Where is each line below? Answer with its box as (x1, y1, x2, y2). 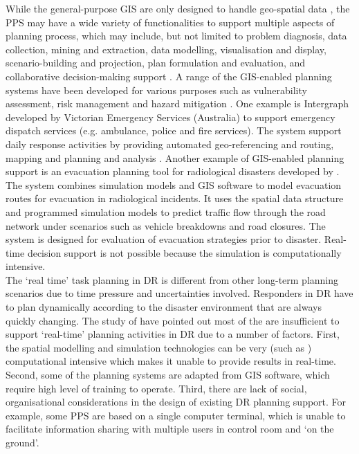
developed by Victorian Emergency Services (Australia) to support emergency (6, 109, 335, 124)
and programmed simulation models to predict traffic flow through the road (6, 204, 326, 219)
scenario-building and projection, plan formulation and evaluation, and (6, 55, 306, 70)
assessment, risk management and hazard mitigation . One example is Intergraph (6, 96, 349, 111)
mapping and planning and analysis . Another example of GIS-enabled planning (6, 150, 344, 165)
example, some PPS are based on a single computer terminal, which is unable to (6, 408, 346, 422)
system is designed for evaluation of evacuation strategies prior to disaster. (6, 232, 322, 246)
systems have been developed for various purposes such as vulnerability (6, 82, 307, 97)
